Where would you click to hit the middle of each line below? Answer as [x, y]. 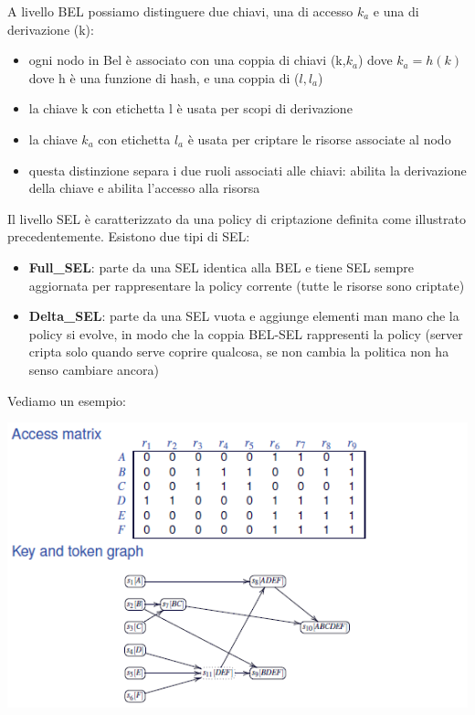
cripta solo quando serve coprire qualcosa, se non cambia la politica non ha [239, 352]
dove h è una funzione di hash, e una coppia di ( [164, 77]
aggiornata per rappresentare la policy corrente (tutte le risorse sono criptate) [247, 285]
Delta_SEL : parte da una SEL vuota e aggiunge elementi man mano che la [244, 316]
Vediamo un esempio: [67, 400]
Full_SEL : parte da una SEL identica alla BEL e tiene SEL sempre [221, 267]
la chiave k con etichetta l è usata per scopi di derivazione [190, 108]
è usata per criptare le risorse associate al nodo [319, 139]
